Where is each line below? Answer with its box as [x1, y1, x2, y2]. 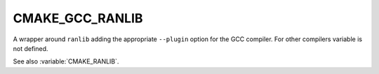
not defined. [13, 44, 48, 52]
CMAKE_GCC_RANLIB [13, 10, 143, 26]
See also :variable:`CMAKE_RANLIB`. [13, 57, 119, 66]
